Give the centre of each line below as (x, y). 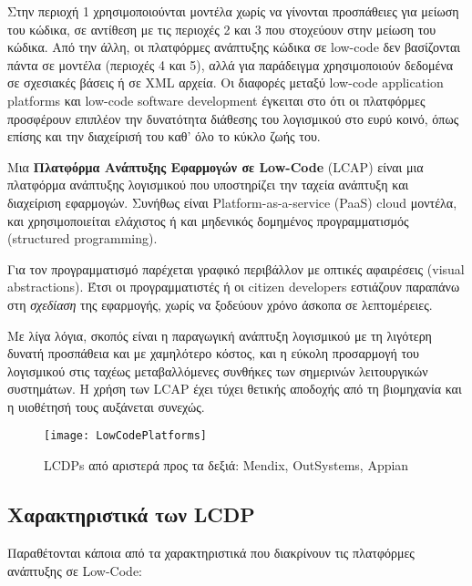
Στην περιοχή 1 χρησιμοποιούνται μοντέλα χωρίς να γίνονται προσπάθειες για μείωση (233, 11)
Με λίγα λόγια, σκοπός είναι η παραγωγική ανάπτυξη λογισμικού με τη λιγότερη (220, 335)
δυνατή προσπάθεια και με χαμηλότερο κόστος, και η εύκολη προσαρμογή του (213, 353)
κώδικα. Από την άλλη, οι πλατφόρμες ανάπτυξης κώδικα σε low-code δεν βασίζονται (234, 47)
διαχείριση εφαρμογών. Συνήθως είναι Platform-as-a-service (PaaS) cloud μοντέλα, (232, 202)
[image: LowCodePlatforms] (125, 436)
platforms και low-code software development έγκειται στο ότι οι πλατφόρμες (216, 100)
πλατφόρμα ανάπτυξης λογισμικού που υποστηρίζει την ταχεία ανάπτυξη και (208, 185)
